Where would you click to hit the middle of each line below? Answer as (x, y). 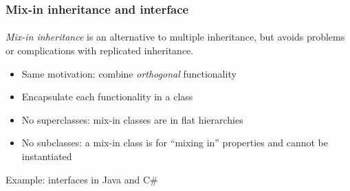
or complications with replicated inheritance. (100, 50)
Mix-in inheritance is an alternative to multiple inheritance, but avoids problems (175, 37)
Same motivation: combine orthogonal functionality (129, 73)
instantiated (47, 156)
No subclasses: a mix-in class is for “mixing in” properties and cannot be (175, 143)
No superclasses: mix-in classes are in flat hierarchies (132, 119)
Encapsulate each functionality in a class (107, 97)
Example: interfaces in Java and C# (82, 179)
